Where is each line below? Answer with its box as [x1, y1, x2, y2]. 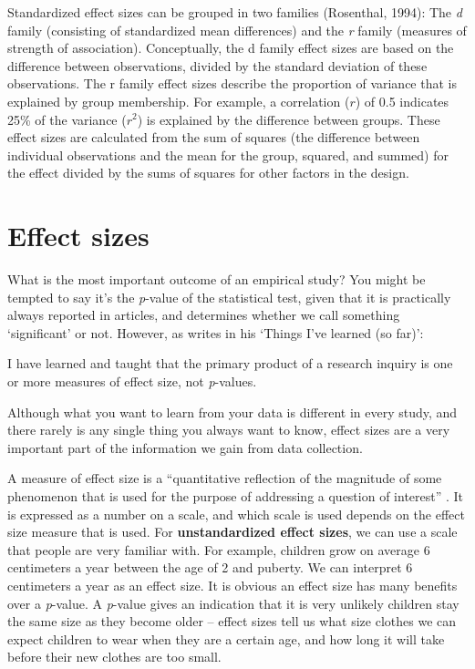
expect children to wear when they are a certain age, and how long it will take [7, 629, 445, 648]
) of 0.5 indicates [355, 91, 449, 110]
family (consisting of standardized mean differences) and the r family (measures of [7, 20, 467, 39]
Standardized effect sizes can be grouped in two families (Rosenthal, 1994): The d [7, 3, 462, 21]
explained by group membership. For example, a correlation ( [7, 91, 350, 110]
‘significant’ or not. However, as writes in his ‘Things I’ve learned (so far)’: [7, 323, 424, 342]
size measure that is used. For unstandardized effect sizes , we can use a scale [7, 522, 458, 541]
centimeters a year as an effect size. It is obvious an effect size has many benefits [7, 575, 458, 594]
